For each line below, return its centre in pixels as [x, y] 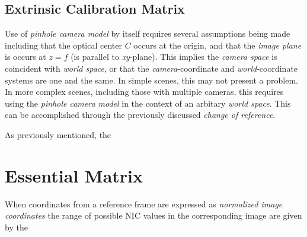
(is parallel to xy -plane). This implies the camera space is [174, 57]
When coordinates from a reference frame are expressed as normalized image [144, 204]
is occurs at [25, 57]
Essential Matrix [74, 175]
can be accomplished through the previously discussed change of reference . [140, 115]
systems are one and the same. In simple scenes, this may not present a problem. [151, 80]
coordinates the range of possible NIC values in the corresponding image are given [153, 215]
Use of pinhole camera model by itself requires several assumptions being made [148, 33]
